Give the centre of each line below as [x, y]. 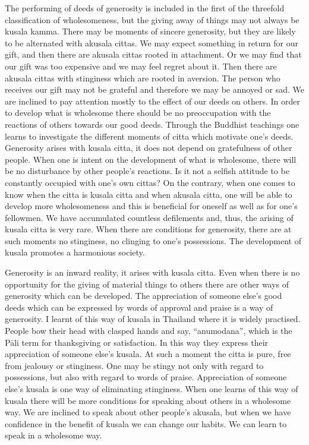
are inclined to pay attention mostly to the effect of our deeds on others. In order [153, 101]
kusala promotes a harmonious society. [75, 252]
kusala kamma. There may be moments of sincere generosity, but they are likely [150, 31]
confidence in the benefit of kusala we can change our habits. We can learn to [146, 423]
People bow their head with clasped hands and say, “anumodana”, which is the [149, 331]
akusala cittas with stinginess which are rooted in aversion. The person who [143, 78]
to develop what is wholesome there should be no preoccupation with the [138, 113]
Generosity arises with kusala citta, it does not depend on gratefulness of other [149, 148]
